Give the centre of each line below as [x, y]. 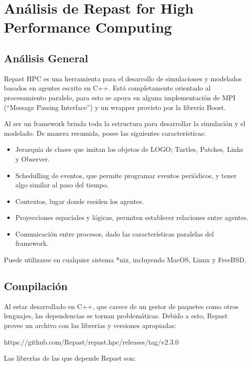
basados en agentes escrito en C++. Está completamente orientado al [107, 88]
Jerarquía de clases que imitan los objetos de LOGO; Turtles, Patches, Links [129, 149]
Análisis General [46, 58]
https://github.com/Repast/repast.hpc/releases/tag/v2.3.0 [92, 341]
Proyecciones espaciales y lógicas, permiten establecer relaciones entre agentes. [132, 217]
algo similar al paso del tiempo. [62, 185]
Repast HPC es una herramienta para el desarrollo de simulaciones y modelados [123, 78]
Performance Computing [88, 27]
